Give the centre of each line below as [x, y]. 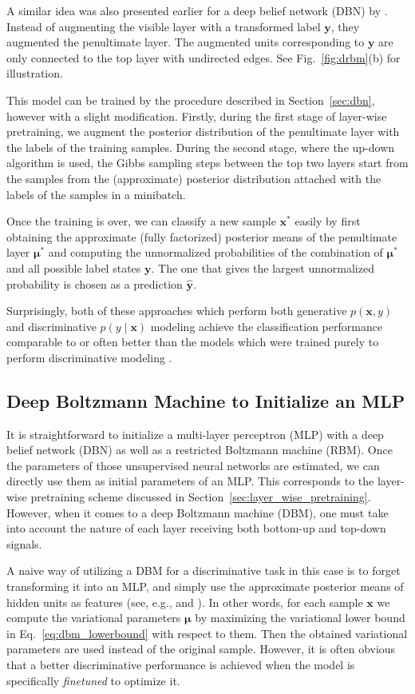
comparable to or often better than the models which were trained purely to [193, 342]
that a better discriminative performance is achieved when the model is [181, 664]
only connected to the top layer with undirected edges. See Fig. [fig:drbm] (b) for [204, 57]
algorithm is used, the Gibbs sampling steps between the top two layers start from [207, 163]
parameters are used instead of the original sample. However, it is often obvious [201, 649]
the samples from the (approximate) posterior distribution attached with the [194, 178]
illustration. [35, 73]
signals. [24, 543]
